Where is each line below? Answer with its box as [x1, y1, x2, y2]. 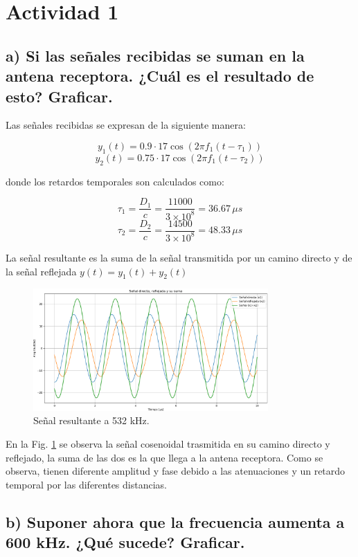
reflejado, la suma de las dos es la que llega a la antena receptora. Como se [6, 450, 323, 464]
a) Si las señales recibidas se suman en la [6, 44, 305, 66]
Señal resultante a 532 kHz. [33, 413, 150, 428]
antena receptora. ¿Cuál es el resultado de [6, 65, 314, 86]
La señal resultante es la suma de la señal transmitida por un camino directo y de [6, 250, 352, 264]
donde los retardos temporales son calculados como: [6, 174, 224, 188]
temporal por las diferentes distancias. [6, 477, 167, 491]
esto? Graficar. [6, 85, 113, 107]
